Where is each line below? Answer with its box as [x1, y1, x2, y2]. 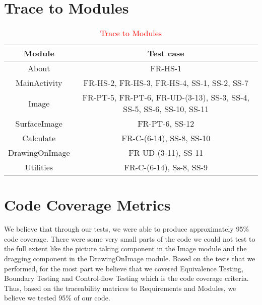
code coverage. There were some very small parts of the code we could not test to [4, 233, 255, 244]
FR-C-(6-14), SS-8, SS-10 [121, 132, 211, 144]
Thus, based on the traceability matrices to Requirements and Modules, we [4, 282, 236, 293]
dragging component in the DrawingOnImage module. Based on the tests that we [4, 253, 255, 264]
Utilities [25, 161, 53, 173]
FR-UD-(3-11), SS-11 [128, 147, 204, 159]
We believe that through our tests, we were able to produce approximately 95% [4, 224, 249, 234]
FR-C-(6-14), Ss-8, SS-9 [124, 161, 208, 173]
